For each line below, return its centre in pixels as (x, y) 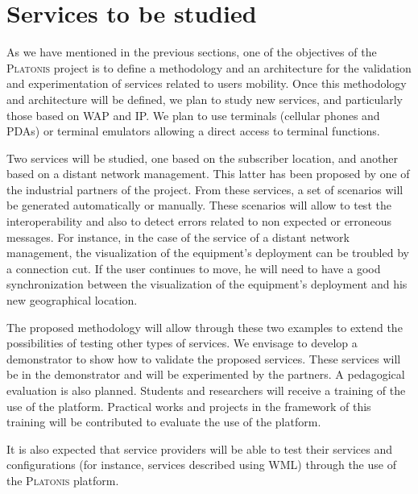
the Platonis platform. (63, 480)
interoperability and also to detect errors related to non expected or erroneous (199, 221)
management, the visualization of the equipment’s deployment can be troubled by (208, 253)
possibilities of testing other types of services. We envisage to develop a (182, 343)
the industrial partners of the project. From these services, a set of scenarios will (205, 189)
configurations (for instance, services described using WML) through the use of (201, 465)
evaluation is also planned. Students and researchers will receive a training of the (206, 390)
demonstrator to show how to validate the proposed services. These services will (204, 358)
